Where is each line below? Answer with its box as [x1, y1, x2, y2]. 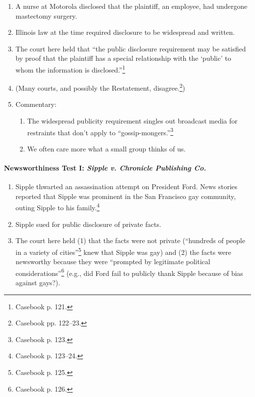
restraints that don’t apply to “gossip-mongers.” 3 [27, 125, 174, 137]
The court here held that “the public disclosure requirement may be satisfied [15, 43, 246, 53]
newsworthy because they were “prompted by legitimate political [15, 256, 210, 267]
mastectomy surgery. [15, 10, 77, 21]
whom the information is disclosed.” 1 [15, 63, 126, 74]
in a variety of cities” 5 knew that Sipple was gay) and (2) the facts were [15, 245, 231, 257]
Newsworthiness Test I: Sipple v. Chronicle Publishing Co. [4, 163, 206, 173]
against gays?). [15, 277, 60, 288]
